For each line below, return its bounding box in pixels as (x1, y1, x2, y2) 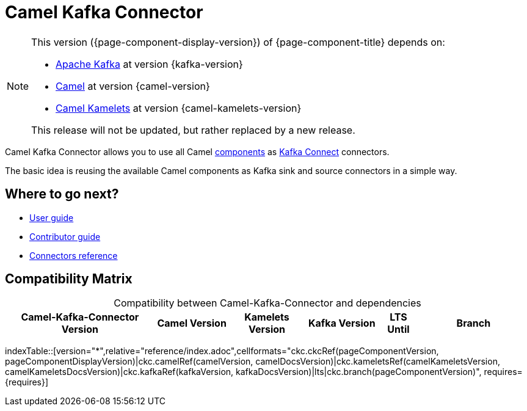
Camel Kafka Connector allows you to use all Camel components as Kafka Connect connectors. (5, 146, 390, 157)
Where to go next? (5, 186, 119, 202)
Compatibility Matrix (5, 271, 133, 287)
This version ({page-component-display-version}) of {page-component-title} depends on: (31, 35, 445, 48)
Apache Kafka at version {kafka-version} (56, 57, 243, 70)
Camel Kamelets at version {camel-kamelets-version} (56, 101, 302, 114)
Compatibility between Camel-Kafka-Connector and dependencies (114, 297, 421, 310)
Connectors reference (29, 250, 118, 261)
